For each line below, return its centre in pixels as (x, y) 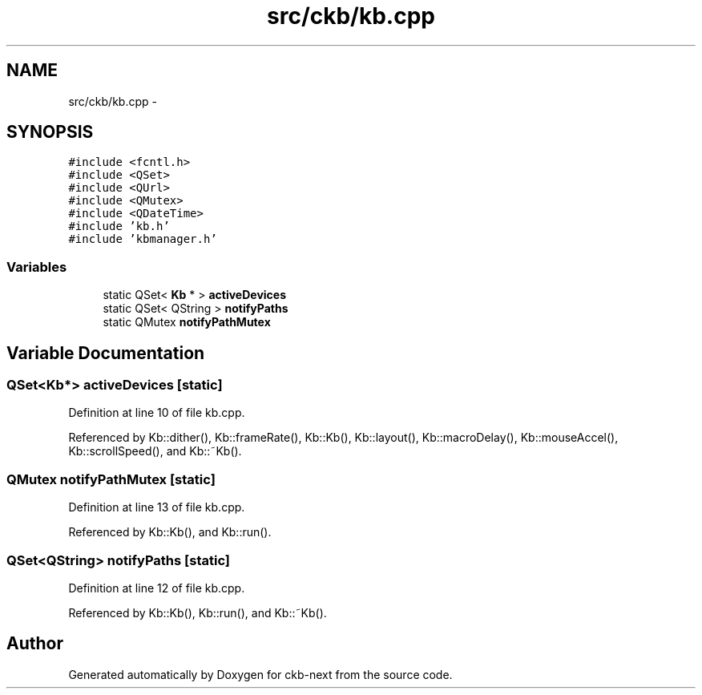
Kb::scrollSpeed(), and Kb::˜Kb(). (155, 451)
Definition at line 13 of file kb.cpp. (157, 507)
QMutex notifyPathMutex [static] (111, 479)
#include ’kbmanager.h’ (143, 239)
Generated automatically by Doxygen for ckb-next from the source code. (260, 674)
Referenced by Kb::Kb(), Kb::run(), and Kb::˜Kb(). (198, 612)
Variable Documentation (106, 353)
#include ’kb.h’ (119, 226)
